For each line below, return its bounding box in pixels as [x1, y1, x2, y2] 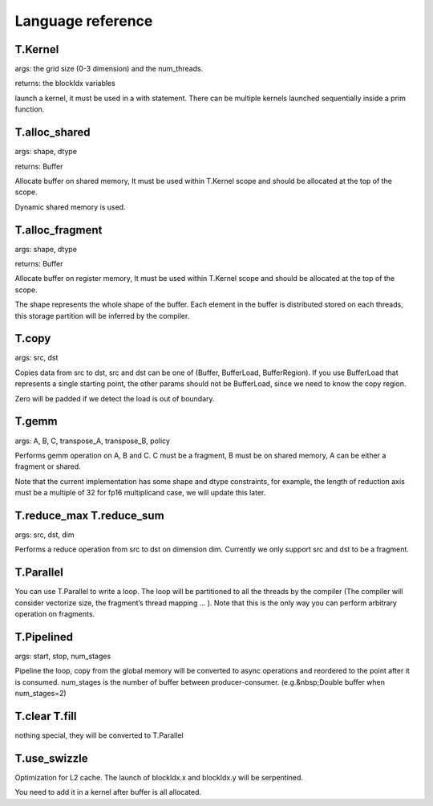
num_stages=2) [14, 689, 67, 698]
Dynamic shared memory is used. [14, 201, 126, 212]
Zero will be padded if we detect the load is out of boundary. [14, 393, 216, 403]
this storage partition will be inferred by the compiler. [14, 311, 190, 320]
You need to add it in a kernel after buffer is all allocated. [14, 788, 202, 797]
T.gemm [14, 414, 58, 429]
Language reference [14, 12, 153, 30]
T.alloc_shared [14, 125, 91, 140]
